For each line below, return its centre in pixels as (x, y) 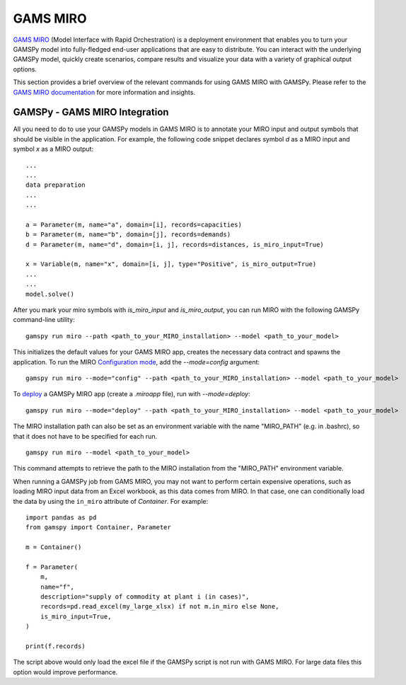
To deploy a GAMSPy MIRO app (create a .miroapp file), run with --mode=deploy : (132, 394)
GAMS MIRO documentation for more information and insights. (104, 92)
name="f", (57, 587)
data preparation (56, 185)
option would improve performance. (65, 672)
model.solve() (50, 294)
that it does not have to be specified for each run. (85, 436)
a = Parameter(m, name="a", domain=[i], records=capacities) (134, 224)
